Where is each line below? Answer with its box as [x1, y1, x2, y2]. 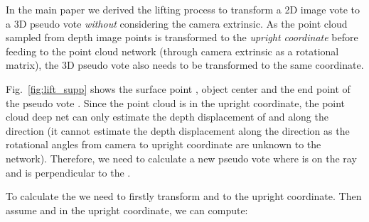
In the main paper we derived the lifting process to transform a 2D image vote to [6, 2, 360, 16]
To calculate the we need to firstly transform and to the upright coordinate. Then [6, 189, 362, 204]
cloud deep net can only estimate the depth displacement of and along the [6, 109, 328, 124]
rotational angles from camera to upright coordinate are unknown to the [6, 137, 321, 152]
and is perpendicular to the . [6, 165, 131, 179]
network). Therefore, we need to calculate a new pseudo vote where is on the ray [6, 150, 357, 165]
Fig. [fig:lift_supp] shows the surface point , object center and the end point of [6, 81, 351, 96]
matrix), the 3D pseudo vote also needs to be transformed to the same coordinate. [6, 57, 364, 72]
